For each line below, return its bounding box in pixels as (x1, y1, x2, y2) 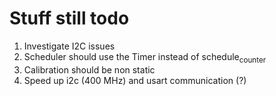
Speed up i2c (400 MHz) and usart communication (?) (23, 74, 247, 86)
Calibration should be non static (23, 63, 156, 76)
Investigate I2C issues (23, 40, 116, 52)
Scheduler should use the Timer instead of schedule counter (23, 50, 267, 65)
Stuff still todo (9, 7, 130, 30)
